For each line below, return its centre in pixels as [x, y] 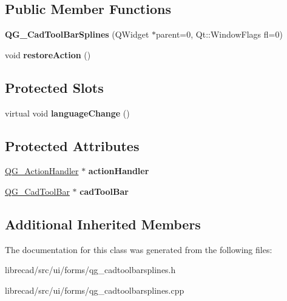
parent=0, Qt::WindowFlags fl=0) [219, 34]
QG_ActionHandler [42, 171]
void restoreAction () [48, 54]
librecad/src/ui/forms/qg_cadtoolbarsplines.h [90, 270]
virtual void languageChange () [67, 113]
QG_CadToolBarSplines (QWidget [77, 34]
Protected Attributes [72, 145]
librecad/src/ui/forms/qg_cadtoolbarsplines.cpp [95, 290]
